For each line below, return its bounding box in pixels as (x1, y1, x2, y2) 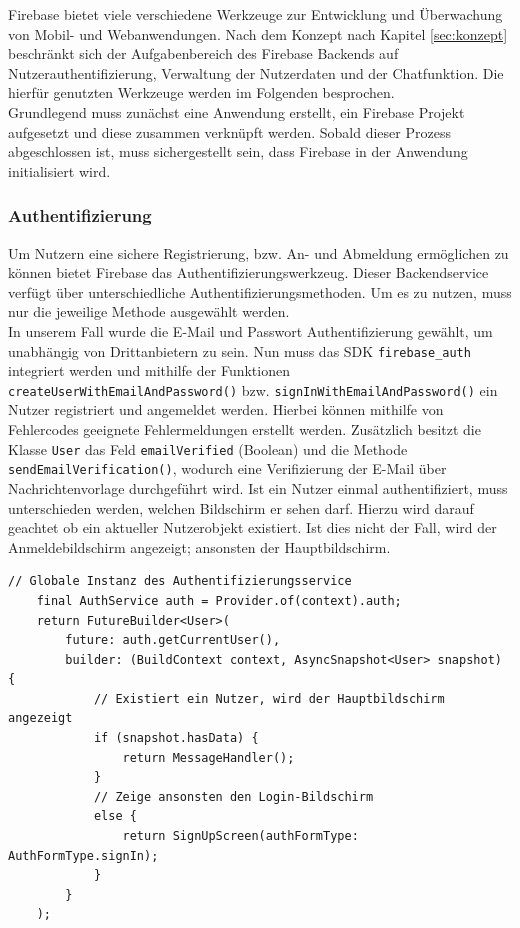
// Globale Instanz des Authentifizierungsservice (8, 574, 352, 589)
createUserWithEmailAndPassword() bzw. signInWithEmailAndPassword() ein (8, 379, 498, 400)
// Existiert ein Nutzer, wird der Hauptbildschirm (93, 691, 445, 706)
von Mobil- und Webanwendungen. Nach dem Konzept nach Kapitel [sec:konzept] (8, 23, 508, 44)
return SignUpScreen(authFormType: (122, 829, 359, 844)
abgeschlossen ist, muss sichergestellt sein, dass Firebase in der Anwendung (8, 141, 468, 162)
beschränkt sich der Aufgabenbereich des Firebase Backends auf (8, 43, 399, 64)
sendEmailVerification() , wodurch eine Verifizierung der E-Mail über (8, 458, 447, 479)
